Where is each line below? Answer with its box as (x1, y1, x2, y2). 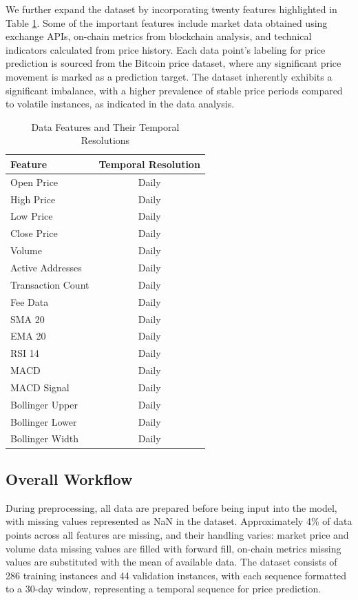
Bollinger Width (10, 431, 79, 446)
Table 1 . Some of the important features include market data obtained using (6, 15, 328, 30)
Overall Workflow (6, 468, 133, 489)
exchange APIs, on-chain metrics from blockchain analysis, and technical (6, 29, 312, 43)
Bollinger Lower (10, 414, 77, 428)
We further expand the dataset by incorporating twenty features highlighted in (6, 2, 337, 16)
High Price (10, 192, 56, 206)
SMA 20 (10, 311, 45, 326)
